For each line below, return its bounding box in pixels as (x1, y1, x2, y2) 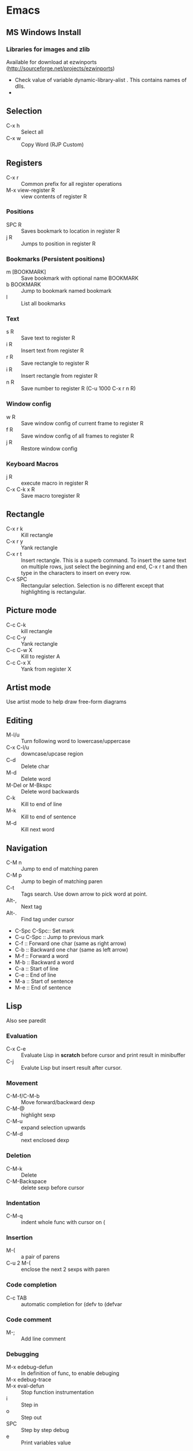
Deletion (6, 1152, 31, 1160)
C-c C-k (6, 621, 26, 628)
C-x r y (6, 538, 24, 545)
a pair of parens (21, 1253, 60, 1260)
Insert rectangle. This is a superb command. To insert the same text (21, 557, 187, 564)
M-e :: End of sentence (14, 984, 71, 991)
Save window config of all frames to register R (21, 432, 134, 440)
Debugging (6, 1349, 39, 1358)
